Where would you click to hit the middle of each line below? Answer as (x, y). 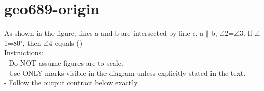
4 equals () (66, 42)
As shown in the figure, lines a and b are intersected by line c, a (104, 33)
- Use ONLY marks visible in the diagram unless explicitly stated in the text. (125, 72)
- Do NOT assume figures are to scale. (64, 62)
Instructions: (24, 53)
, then (32, 42)
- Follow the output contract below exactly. (72, 83)
